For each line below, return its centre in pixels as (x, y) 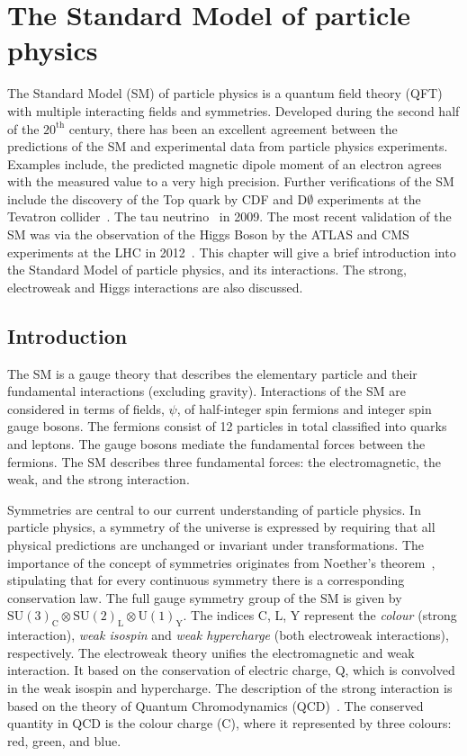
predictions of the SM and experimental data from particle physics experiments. (228, 146)
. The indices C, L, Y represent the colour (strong (320, 615)
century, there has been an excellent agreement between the (233, 128)
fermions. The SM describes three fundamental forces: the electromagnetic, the (224, 461)
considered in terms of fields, (86, 408)
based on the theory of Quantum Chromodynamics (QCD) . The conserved (216, 705)
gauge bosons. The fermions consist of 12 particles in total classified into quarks (227, 426)
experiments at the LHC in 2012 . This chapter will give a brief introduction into (232, 252)
